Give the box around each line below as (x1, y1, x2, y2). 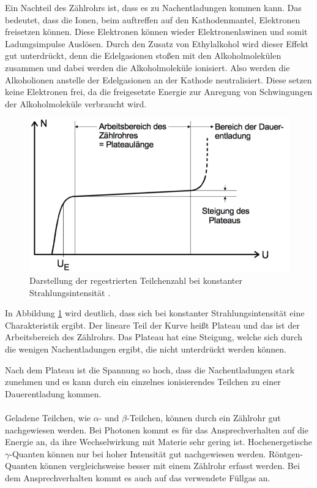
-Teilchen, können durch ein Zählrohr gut (127, 411, 281, 424)
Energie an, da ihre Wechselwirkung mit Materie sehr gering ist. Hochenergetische (5, 435, 313, 448)
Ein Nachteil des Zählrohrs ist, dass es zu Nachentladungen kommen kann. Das (5, 1, 302, 13)
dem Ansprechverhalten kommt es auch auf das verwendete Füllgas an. (5, 471, 270, 484)
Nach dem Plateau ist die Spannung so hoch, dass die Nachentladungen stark (5, 363, 295, 376)
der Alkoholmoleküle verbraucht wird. (5, 97, 147, 110)
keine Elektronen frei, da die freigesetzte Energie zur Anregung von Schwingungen (5, 85, 313, 98)
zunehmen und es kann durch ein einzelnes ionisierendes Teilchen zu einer (5, 375, 281, 388)
